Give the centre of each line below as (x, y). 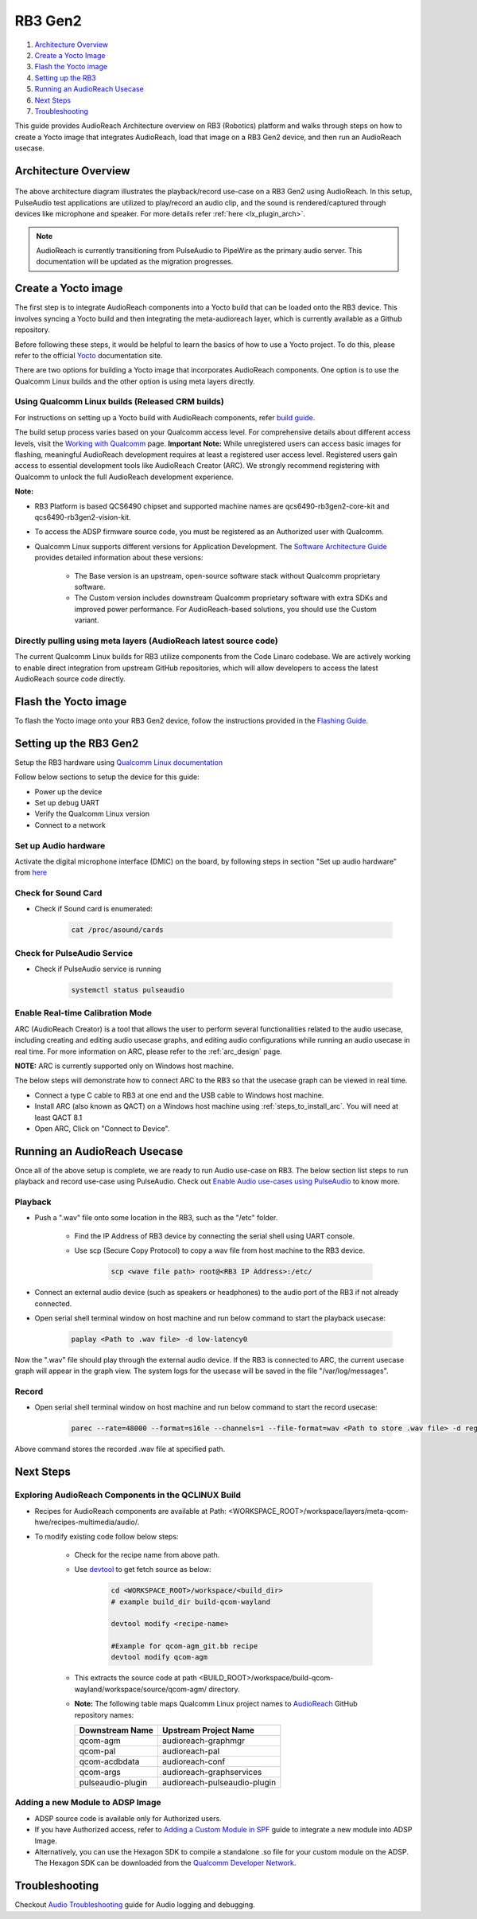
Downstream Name (116, 1730)
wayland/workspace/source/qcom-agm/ (140, 1689)
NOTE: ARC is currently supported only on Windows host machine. (124, 1066)
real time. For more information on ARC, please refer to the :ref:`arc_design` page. (148, 1051)
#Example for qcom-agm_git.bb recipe (184, 1646)
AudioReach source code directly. (70, 679)
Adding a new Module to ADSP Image (88, 1803)
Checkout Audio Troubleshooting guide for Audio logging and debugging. (135, 1905)
